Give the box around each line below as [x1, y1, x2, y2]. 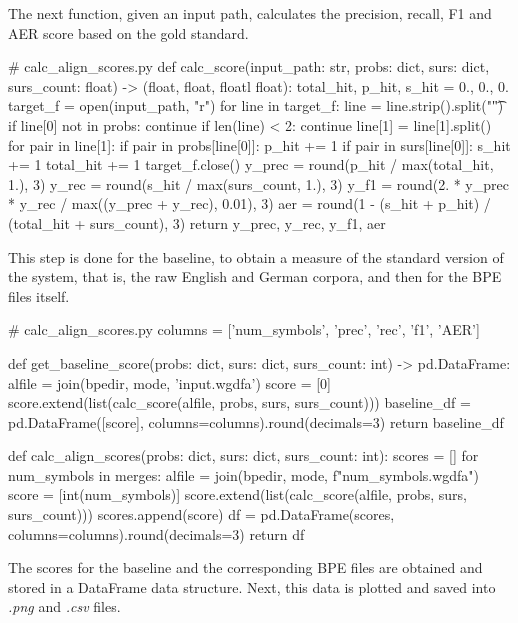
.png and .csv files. [8, 596, 121, 617]
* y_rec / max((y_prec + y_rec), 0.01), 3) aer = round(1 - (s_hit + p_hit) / [8, 193, 491, 214]
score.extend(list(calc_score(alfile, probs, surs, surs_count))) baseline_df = [8, 392, 471, 413]
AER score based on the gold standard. [8, 22, 249, 43]
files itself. [8, 285, 70, 306]
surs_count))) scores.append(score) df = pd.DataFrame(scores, [8, 504, 395, 525]
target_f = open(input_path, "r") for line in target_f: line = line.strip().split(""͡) [8, 95, 504, 116]
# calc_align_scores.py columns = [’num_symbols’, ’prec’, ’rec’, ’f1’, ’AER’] [8, 319, 480, 340]
